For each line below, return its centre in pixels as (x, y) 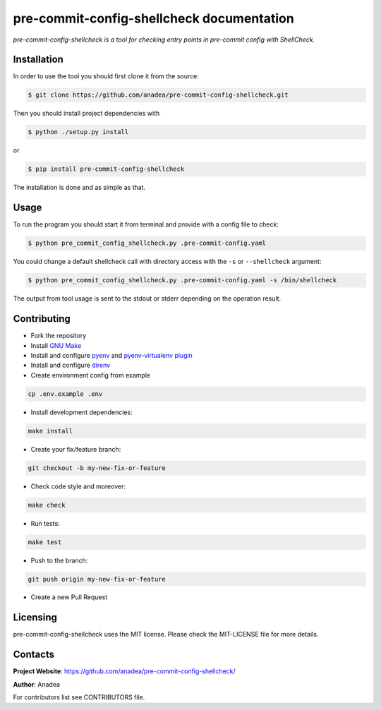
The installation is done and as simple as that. (79, 188)
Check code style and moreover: (78, 486)
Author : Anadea (36, 684)
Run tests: (45, 523)
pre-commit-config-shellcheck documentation (153, 18)
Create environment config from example (91, 375)
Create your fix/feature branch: (76, 449)
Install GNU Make (56, 345)
